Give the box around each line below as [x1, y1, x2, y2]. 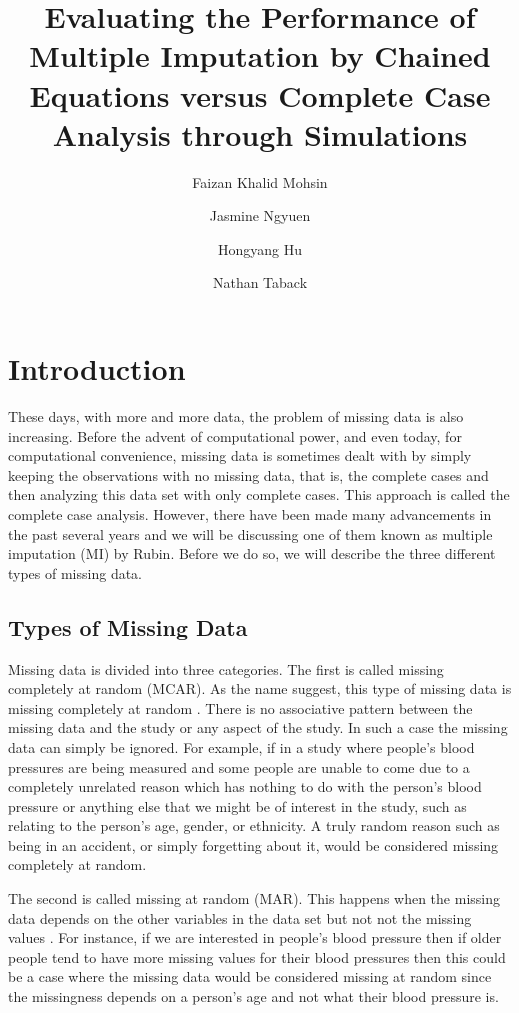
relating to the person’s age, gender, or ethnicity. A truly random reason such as [8, 815, 500, 836]
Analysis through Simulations [52, 113, 468, 154]
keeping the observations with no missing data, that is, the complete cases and [8, 464, 489, 485]
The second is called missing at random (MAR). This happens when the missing [8, 888, 500, 909]
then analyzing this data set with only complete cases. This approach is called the [8, 484, 510, 505]
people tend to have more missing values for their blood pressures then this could [8, 946, 506, 967]
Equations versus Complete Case [29, 74, 491, 115]
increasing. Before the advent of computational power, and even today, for [8, 425, 462, 446]
